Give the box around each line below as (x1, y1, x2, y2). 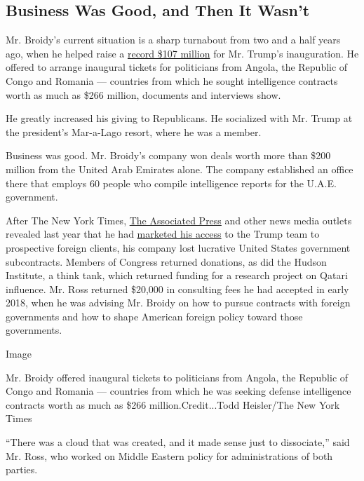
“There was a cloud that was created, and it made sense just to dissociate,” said (6, 435, 350, 449)
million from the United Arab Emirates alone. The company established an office (6, 161, 353, 176)
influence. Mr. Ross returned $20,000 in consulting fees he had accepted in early (6, 281, 349, 296)
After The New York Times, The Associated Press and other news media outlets (6, 212, 352, 227)
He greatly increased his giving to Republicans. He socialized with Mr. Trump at (6, 111, 353, 126)
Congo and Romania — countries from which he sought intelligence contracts (6, 73, 338, 88)
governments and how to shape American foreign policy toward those (6, 309, 303, 323)
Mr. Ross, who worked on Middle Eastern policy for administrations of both (6, 448, 333, 463)
